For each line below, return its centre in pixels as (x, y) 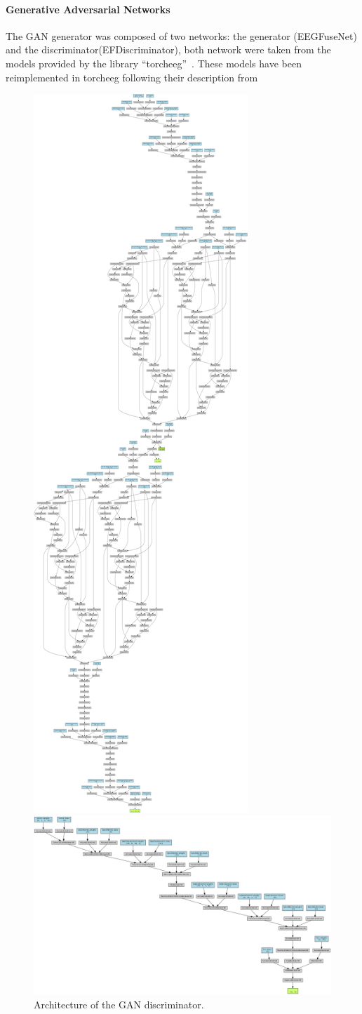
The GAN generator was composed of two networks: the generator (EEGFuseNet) (181, 35)
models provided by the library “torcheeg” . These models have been (154, 63)
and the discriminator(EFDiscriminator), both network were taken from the (168, 49)
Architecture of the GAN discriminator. (119, 1004)
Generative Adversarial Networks (88, 9)
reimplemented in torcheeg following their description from (132, 77)
